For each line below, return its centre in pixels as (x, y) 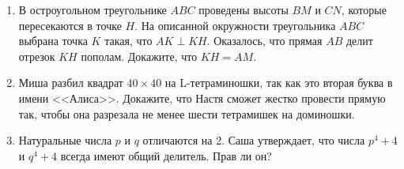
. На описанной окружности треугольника (235, 25)
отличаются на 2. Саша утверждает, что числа (254, 140)
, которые (364, 9)
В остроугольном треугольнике (93, 9)
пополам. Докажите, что (139, 56)
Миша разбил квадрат (71, 83)
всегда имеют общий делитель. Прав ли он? (166, 155)
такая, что (128, 41)
